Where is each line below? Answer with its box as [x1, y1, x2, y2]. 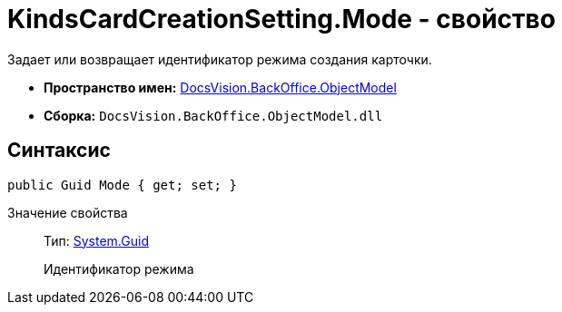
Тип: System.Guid [44, 232, 149, 249]
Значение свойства [7, 204, 128, 220]
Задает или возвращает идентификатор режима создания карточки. [7, 51, 432, 67]
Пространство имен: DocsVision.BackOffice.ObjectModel [44, 79, 397, 95]
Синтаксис [7, 139, 111, 162]
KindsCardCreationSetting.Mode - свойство [7, 4, 556, 34]
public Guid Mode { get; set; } [7, 177, 237, 192]
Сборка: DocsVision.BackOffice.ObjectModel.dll [44, 107, 383, 123]
